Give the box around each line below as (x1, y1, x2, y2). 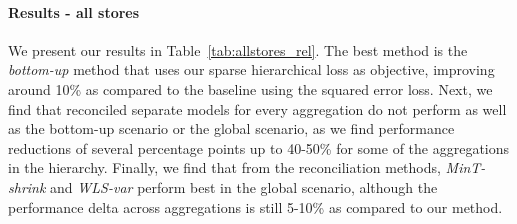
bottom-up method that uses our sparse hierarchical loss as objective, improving (8, 59, 495, 80)
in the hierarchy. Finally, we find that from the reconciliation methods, (8, 157, 441, 178)
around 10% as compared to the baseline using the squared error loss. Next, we (8, 78, 493, 99)
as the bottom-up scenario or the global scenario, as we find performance (8, 118, 455, 139)
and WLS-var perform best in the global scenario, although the (50, 176, 438, 197)
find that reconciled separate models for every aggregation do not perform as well (8, 98, 507, 119)
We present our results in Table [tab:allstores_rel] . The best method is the (8, 39, 468, 60)
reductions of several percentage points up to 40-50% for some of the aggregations (8, 137, 510, 158)
